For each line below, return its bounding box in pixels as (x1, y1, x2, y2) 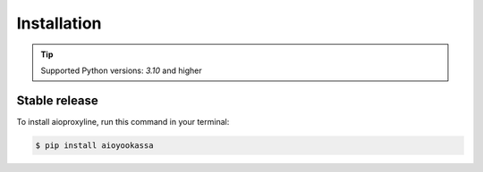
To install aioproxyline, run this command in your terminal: (16, 116, 230, 127)
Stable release (16, 93, 98, 108)
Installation (16, 13, 102, 33)
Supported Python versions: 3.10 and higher (40, 65, 202, 76)
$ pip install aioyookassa (35, 140, 154, 151)
